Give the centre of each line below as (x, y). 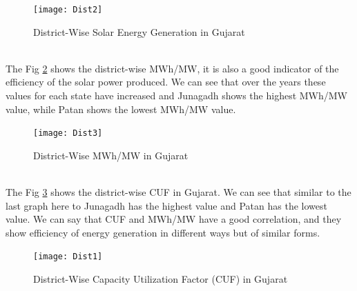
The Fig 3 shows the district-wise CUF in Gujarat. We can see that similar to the (178, 192)
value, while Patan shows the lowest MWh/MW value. (121, 109)
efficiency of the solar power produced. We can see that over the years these (166, 82)
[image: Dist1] (68, 257)
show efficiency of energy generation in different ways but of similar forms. (163, 232)
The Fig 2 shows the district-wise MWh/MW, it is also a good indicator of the (172, 68)
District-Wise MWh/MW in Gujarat (111, 155)
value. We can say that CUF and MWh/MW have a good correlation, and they (174, 219)
